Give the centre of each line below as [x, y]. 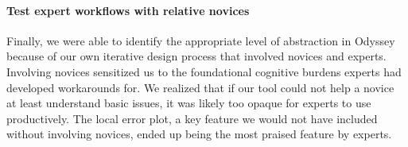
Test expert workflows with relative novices [128, 10]
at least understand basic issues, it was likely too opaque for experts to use [189, 103]
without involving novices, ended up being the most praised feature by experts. [199, 134]
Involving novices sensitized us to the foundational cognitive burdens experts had [204, 71]
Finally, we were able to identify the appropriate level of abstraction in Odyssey [201, 40]
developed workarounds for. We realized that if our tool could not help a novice [200, 87]
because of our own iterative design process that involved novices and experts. [196, 56]
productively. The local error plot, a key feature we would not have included [192, 118]
